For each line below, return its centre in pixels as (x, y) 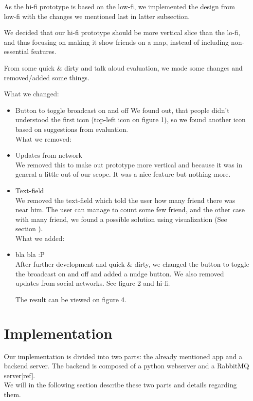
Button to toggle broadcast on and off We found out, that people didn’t (122, 110)
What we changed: (32, 94)
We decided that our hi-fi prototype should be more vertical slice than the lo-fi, (122, 32)
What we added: (40, 238)
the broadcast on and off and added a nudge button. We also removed (120, 273)
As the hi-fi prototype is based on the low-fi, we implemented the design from (119, 6)
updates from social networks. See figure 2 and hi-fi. (93, 283)
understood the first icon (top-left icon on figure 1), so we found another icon (130, 119)
